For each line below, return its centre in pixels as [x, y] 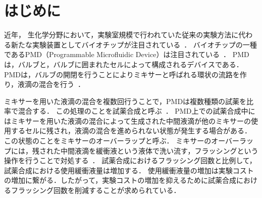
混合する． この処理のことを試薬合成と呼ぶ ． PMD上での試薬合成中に [137, 111]
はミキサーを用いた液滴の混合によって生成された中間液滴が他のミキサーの [127, 120]
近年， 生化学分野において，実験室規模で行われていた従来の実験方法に [121, 35]
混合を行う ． [62, 84]
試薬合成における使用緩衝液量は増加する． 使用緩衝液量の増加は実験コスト [129, 170]
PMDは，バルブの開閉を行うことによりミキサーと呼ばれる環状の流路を [122, 74]
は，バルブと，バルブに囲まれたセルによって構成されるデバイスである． [124, 64]
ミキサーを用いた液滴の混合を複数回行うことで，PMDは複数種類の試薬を [125, 101]
